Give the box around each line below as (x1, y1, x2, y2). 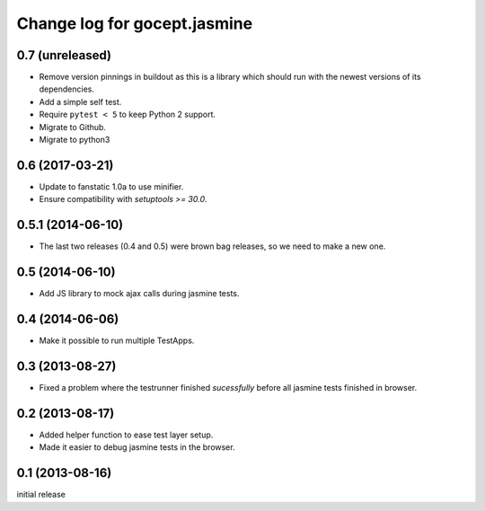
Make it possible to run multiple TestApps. (39, 335, 195, 346)
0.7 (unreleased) (16, 48, 112, 63)
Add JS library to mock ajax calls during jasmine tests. (39, 288, 240, 299)
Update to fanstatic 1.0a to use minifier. (39, 181, 184, 192)
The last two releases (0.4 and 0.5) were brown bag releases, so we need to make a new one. (39, 241, 386, 251)
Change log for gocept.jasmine (16, 13, 253, 33)
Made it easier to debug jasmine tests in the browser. (39, 442, 235, 453)
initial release (16, 489, 66, 500)
